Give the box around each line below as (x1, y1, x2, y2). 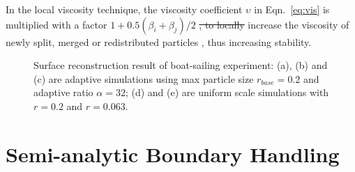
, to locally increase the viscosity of (199, 17, 349, 31)
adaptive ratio (33, 85, 93, 100)
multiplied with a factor (6, 17, 107, 31)
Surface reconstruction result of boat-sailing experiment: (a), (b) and (33, 58, 328, 72)
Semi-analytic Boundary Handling (6, 139, 340, 168)
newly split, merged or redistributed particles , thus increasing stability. (6, 34, 312, 49)
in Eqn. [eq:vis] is (254, 2, 330, 16)
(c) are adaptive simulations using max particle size (33, 71, 254, 86)
